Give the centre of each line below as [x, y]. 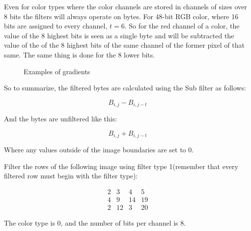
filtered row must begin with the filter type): [71, 176]
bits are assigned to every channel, [56, 26]
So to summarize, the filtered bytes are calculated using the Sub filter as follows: [125, 88]
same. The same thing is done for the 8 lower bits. [80, 54]
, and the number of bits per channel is [119, 223]
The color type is [29, 223]
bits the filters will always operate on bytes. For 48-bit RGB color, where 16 [124, 16]
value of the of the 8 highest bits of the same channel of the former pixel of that [124, 45]
